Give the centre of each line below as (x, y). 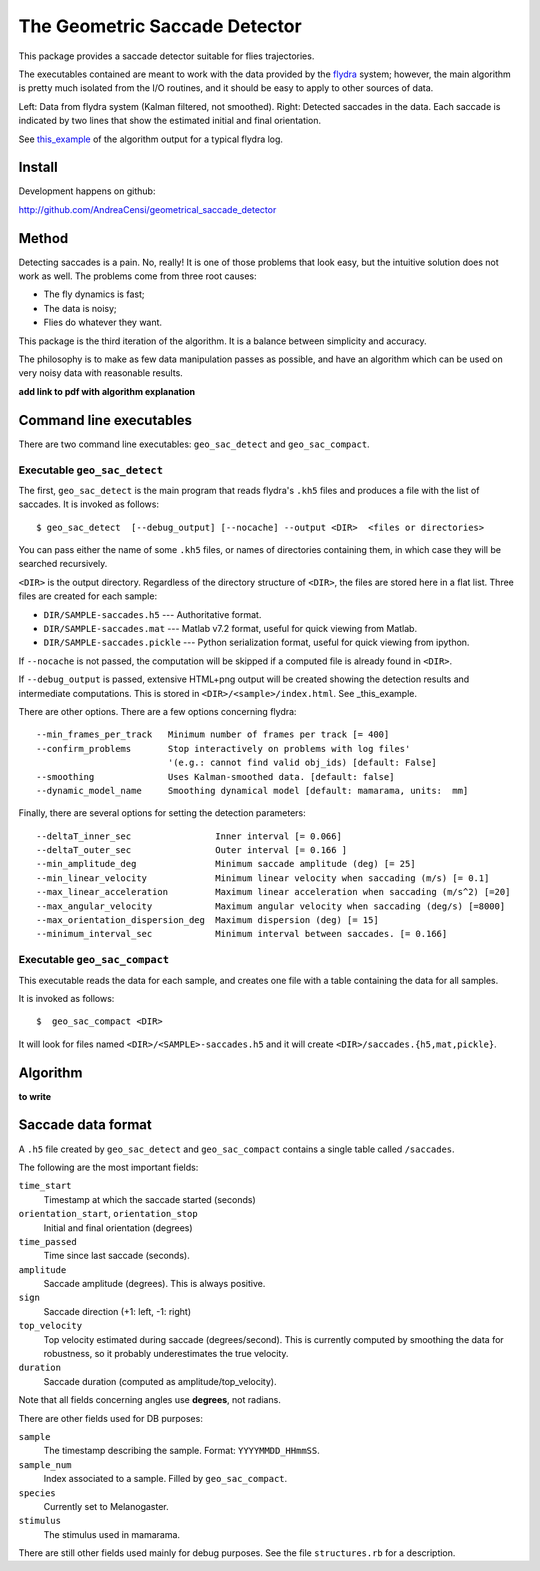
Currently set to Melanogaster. (106, 1506)
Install (38, 167)
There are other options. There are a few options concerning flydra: (157, 711)
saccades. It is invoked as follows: (89, 504)
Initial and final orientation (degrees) (118, 1227)
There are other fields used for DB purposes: (111, 1418)
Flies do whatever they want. (103, 322)
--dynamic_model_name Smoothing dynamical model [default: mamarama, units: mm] (252, 790)
